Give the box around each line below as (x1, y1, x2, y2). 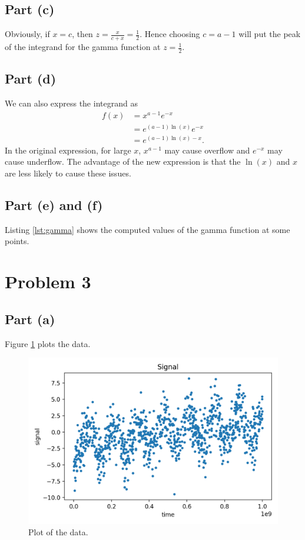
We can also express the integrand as (5, 97, 138, 109)
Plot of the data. (28, 526, 88, 538)
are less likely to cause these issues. (5, 167, 131, 179)
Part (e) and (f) (5, 196, 103, 214)
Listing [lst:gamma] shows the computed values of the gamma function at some (5, 223, 290, 235)
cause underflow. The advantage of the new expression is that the (5, 155, 241, 168)
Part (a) (5, 309, 55, 328)
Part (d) (5, 69, 57, 88)
